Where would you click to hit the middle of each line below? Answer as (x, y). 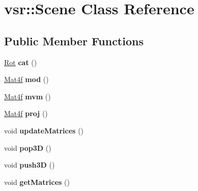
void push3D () (30, 165)
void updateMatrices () (44, 130)
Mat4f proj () (26, 113)
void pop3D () (28, 147)
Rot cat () (21, 62)
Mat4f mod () (26, 79)
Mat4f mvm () (27, 96)
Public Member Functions (74, 40)
